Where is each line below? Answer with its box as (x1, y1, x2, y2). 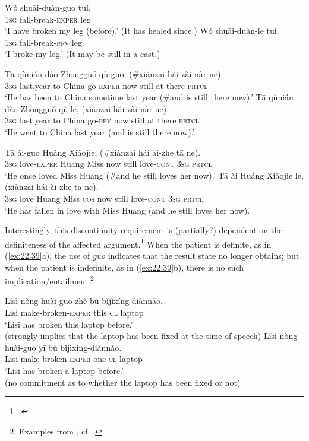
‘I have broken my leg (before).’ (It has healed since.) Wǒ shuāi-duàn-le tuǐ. (5, 24, 279, 37)
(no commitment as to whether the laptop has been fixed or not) (5, 376, 241, 388)
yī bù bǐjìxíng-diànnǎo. (39, 341, 122, 353)
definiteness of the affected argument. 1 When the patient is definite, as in (5, 236, 272, 250)
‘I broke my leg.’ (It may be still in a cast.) (5, 47, 160, 60)
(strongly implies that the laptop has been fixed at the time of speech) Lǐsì (5, 329, 277, 342)
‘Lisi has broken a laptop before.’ (5, 364, 124, 376)
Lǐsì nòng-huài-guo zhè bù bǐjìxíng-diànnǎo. (5, 294, 163, 307)
